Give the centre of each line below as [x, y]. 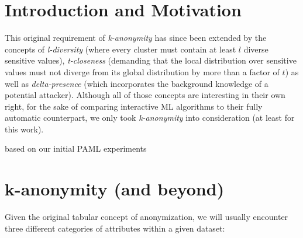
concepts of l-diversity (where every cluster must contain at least [120, 49]
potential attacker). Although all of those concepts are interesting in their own [145, 95]
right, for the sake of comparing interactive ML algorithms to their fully [134, 106]
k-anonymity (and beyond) [115, 189]
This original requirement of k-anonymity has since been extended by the [136, 38]
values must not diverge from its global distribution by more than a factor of [142, 71]
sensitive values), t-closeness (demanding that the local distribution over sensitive [151, 60]
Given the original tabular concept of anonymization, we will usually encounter [147, 217]
